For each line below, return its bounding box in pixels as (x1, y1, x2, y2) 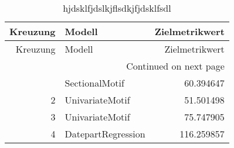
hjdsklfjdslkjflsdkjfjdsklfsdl (63, 1, 171, 15)
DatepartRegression (65, 127, 145, 140)
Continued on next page (126, 59, 225, 73)
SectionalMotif (65, 76, 124, 90)
